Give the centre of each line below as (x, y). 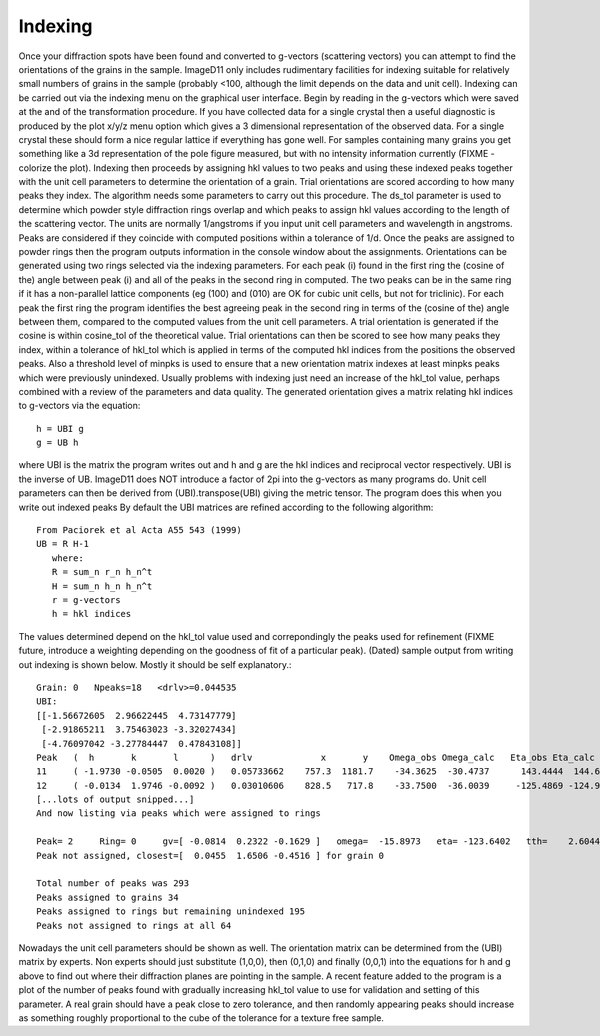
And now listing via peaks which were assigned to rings (179, 813)
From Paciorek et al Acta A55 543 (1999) (139, 530)
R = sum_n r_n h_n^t (102, 572)
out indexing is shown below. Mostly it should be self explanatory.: (155, 664)
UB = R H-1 (63, 544)
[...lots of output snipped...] (115, 799)
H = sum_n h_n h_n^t (102, 586)
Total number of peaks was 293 (113, 883)
